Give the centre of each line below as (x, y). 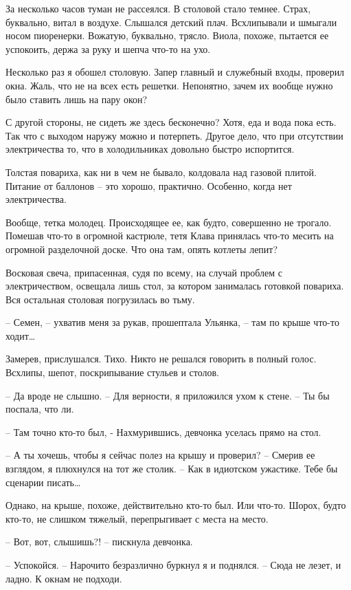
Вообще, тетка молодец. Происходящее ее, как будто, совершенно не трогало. (169, 222)
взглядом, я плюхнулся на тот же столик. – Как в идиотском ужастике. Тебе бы (172, 469)
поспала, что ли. (40, 409)
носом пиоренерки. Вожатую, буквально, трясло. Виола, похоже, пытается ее (167, 35)
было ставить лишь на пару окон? (77, 99)
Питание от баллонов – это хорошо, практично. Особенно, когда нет (149, 185)
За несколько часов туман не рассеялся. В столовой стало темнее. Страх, (158, 8)
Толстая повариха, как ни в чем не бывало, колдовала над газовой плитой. (161, 172)
